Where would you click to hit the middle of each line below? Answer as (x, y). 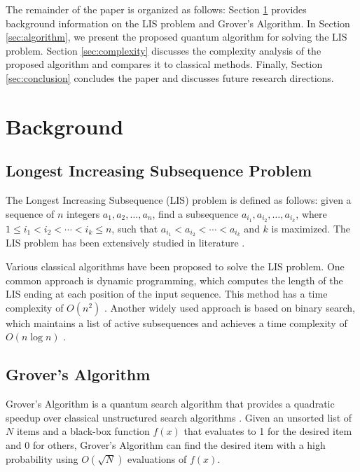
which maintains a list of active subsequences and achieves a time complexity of (176, 322)
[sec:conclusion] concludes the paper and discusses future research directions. (170, 77)
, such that (135, 228)
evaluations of (157, 458)
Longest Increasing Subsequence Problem (159, 171)
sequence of (30, 213)
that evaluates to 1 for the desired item (268, 431)
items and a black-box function (83, 431)
